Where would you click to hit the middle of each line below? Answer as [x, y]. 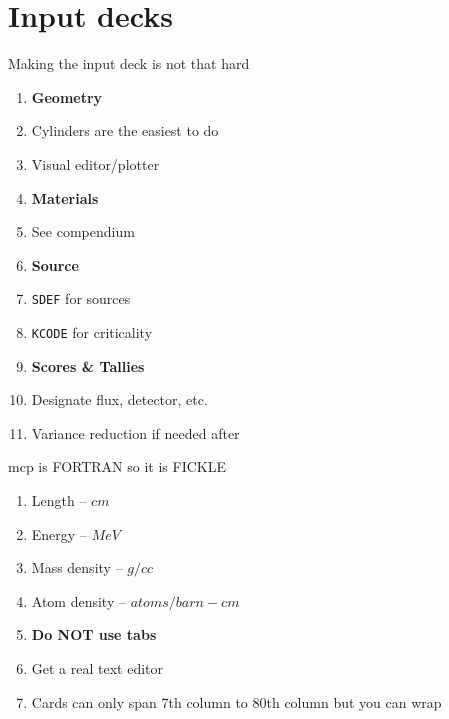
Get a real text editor [97, 667]
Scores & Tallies [88, 365]
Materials [65, 197]
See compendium [83, 231]
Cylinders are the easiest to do [125, 130]
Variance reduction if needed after [135, 432]
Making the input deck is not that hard [129, 63]
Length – [59, 499]
